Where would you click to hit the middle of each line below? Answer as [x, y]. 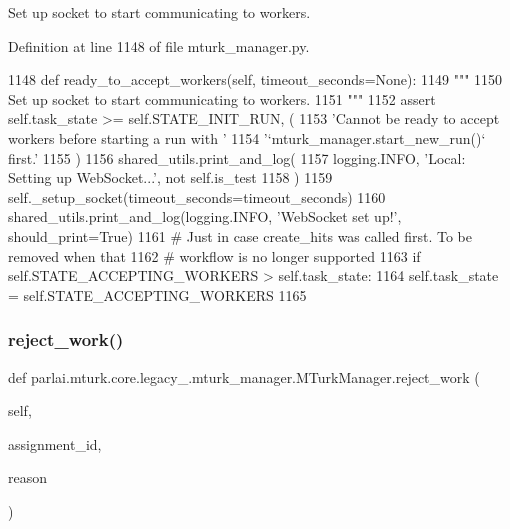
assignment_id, [55, 443]
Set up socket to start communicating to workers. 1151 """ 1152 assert [222, 98]
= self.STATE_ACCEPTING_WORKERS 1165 [157, 294]
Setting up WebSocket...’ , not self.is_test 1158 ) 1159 [170, 177]
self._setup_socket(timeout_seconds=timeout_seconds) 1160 [197, 196]
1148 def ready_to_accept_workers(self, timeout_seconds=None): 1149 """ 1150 [255, 79]
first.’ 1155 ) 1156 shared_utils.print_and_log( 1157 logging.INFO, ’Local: [237, 157]
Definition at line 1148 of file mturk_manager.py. [159, 45]
